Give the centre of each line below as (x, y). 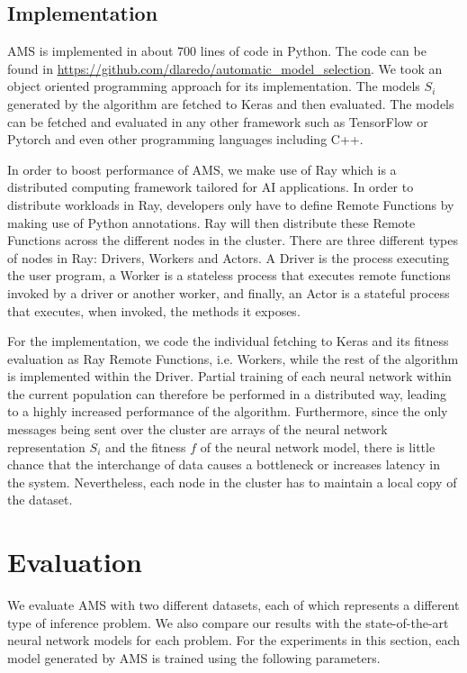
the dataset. (40, 500)
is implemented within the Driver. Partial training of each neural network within (229, 376)
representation (46, 446)
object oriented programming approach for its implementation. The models (214, 86)
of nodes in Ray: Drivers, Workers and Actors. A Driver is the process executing (229, 257)
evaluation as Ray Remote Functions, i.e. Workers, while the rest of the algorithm (233, 358)
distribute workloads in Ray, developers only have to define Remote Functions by (231, 204)
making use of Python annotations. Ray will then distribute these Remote (211, 222)
